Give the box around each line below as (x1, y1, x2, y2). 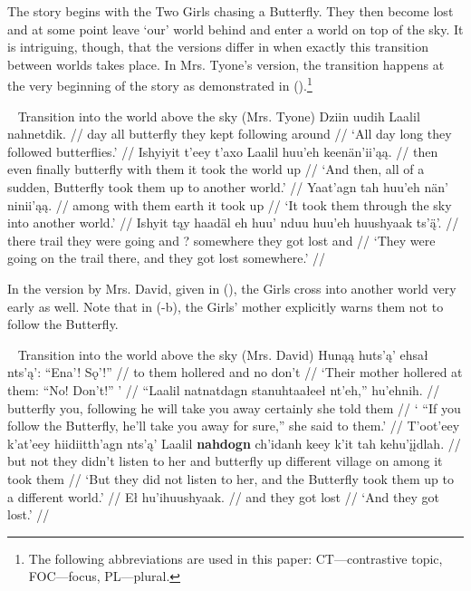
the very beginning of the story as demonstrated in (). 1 (7, 73, 312, 95)
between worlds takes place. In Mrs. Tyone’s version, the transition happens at (7, 54, 445, 73)
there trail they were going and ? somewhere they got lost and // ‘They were (7, 230, 436, 249)
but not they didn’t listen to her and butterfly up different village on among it (7, 451, 443, 470)
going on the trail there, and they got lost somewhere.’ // (7, 248, 326, 267)
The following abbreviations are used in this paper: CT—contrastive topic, (28, 548, 443, 567)
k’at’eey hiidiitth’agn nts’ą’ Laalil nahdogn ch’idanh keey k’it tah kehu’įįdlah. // (7, 433, 461, 452)
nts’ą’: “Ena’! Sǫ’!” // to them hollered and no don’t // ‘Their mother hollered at (7, 363, 463, 382)
